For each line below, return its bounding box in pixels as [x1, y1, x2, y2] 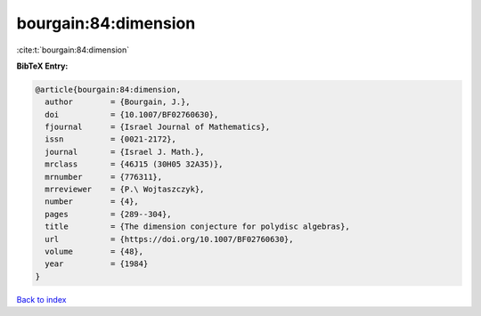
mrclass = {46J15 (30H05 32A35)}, [45, 159, 224, 169]
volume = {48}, [45, 247, 144, 256]
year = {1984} [45, 259, 149, 269]
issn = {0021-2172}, [45, 134, 177, 144]
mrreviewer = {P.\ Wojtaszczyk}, [45, 184, 205, 195]
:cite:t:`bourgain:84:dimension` [16, 45, 129, 55]
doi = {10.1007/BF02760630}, [45, 109, 219, 119]
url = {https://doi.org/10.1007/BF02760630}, [45, 234, 294, 244]
